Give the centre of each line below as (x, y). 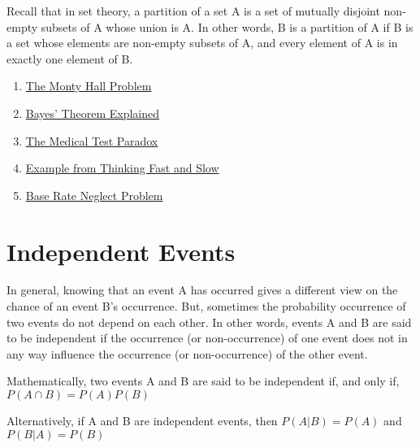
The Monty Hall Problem (89, 86)
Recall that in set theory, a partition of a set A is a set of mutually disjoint (193, 11)
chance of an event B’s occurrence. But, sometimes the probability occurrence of (206, 306)
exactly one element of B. (70, 58)
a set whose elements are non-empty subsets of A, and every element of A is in (202, 43)
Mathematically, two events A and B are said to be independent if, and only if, (203, 381)
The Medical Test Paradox (92, 140)
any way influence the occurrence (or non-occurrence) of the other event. (187, 353)
